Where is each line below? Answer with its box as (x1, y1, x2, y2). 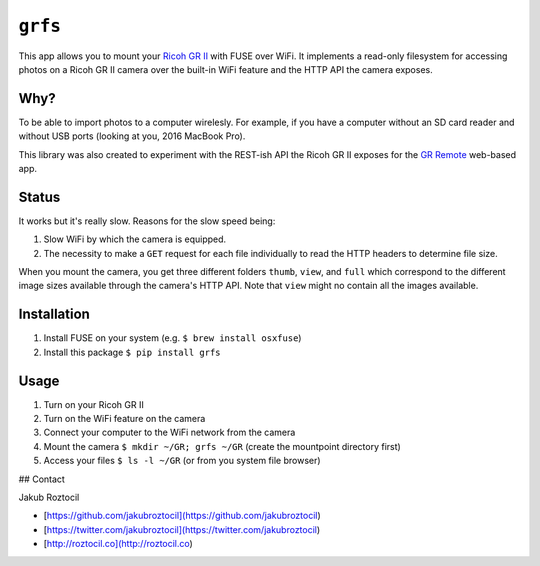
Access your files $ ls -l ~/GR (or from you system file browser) (43, 455, 321, 467)
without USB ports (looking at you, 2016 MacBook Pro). (18, 130, 246, 142)
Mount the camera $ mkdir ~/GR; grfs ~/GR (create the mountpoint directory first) (43, 440, 402, 452)
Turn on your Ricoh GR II (43, 398, 144, 410)
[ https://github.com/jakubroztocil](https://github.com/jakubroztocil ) (43, 510, 322, 522)
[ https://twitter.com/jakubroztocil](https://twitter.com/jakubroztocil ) (43, 523, 321, 535)
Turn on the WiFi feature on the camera (43, 413, 206, 425)
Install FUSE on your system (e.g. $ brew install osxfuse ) (43, 332, 302, 344)
